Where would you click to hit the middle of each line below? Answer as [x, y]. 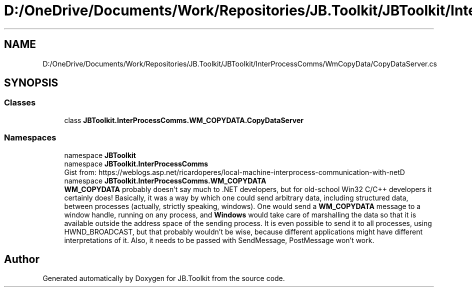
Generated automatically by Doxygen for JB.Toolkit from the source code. [164, 278]
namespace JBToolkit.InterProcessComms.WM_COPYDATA [165, 180]
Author [22, 259]
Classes [20, 103]
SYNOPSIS [31, 83]
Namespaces [30, 138]
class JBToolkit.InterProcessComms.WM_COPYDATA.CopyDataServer [184, 120]
